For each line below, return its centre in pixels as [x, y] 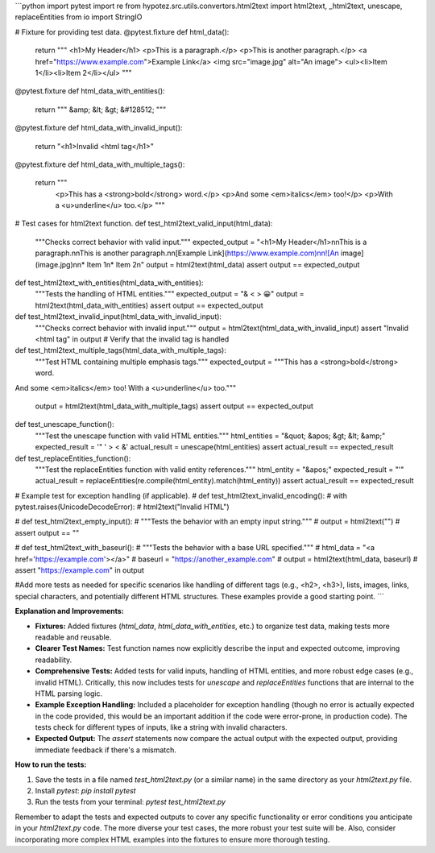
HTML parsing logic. [69, 694]
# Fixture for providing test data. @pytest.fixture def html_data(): [122, 31]
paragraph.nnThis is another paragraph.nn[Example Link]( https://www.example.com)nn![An [187, 253]
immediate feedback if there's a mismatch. [106, 750]
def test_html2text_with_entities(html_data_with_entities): [110, 283]
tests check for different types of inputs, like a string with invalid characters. [161, 727]
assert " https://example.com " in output [80, 570]
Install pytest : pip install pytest [85, 791]
